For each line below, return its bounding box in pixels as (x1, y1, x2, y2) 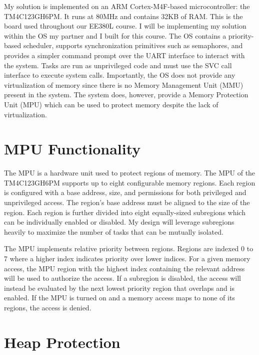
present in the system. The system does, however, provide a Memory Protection (4, 89, 248, 100)
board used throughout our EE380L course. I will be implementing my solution (4, 21, 246, 31)
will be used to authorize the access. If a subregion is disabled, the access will (4, 273, 241, 283)
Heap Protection (4, 331, 120, 352)
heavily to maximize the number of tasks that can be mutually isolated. (4, 226, 223, 237)
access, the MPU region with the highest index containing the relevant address (4, 263, 245, 273)
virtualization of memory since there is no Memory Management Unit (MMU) (4, 79, 243, 90)
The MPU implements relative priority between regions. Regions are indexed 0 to (4, 243, 253, 254)
